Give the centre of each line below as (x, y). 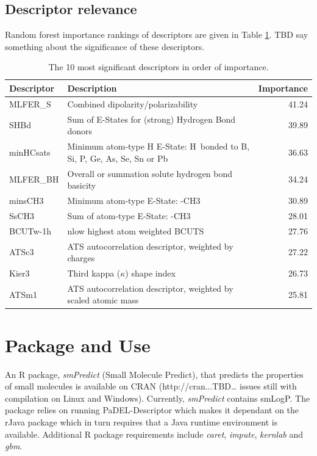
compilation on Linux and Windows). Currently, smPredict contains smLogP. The (158, 398)
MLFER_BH (34, 179)
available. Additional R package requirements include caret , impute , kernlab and (154, 434)
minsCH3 (27, 200)
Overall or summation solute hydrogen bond (150, 173)
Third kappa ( (94, 273)
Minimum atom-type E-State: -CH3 (134, 200)
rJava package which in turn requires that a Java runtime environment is (141, 422)
